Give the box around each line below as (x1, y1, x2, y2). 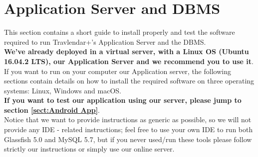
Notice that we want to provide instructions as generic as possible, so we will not (4, 114, 252, 125)
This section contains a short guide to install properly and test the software (4, 27, 235, 37)
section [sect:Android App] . (4, 104, 100, 115)
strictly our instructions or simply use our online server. (4, 144, 175, 154)
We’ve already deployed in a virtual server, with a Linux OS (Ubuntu (4, 46, 249, 57)
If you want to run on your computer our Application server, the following (4, 66, 231, 76)
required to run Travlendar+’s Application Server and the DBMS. (4, 36, 206, 47)
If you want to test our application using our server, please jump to (4, 95, 242, 105)
